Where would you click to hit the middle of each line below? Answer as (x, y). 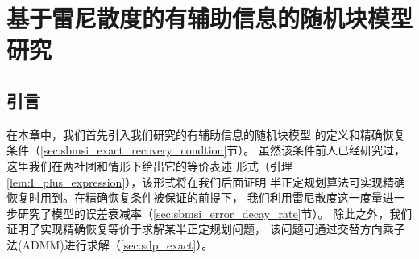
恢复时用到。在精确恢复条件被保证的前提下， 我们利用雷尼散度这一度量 (195, 197)
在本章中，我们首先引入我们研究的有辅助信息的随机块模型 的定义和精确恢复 (206, 134)
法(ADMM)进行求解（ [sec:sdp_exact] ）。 (110, 244)
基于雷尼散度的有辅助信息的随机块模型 (210, 18)
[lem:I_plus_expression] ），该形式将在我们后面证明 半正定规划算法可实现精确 (206, 181)
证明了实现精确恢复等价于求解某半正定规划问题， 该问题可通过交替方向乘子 (206, 229)
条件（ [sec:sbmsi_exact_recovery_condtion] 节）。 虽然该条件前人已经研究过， (206, 150)
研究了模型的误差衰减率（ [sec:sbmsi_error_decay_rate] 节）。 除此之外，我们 (215, 213)
